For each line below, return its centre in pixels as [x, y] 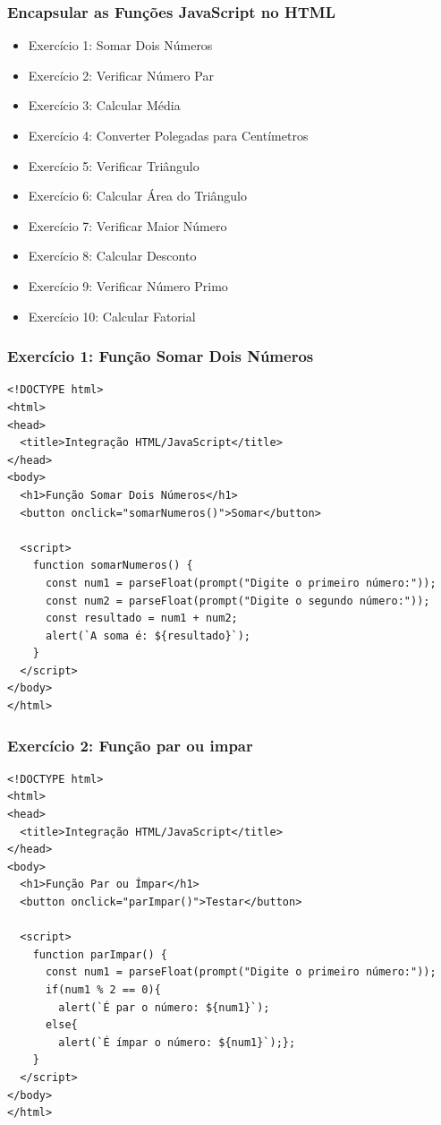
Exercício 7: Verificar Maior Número [127, 225]
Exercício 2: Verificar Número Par [121, 75]
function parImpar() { [100, 954]
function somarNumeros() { [113, 566]
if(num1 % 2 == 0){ [103, 990]
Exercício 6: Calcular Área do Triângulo [137, 196]
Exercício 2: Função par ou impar [130, 745]
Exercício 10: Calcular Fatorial [112, 316]
